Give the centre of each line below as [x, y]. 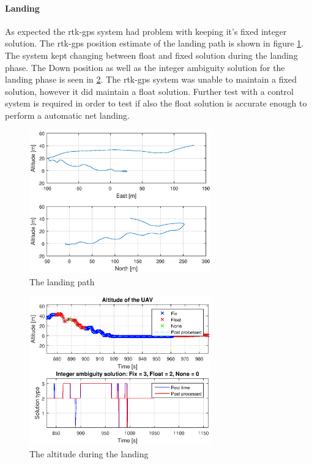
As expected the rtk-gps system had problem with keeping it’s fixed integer [146, 31]
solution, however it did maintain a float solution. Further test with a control [149, 91]
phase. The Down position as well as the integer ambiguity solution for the [145, 67]
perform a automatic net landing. [67, 115]
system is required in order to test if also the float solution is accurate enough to [156, 103]
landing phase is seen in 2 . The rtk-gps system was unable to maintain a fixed [151, 79]
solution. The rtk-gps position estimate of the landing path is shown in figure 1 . [154, 43]
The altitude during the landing [89, 453]
